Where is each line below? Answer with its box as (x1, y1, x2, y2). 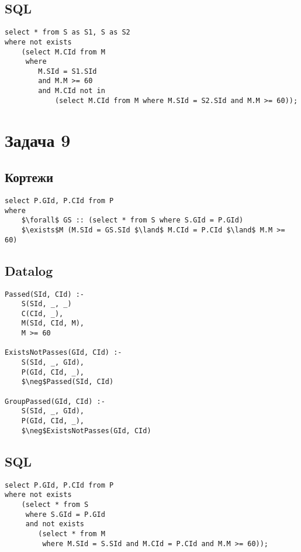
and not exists (25, 520, 85, 529)
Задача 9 (5, 128, 71, 152)
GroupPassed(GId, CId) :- (5, 397, 105, 406)
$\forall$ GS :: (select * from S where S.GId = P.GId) (21, 216, 244, 225)
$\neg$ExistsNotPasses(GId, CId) (21, 426, 151, 435)
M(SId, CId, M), (21, 319, 85, 328)
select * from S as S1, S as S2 (5, 28, 130, 37)
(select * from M (38, 529, 105, 538)
